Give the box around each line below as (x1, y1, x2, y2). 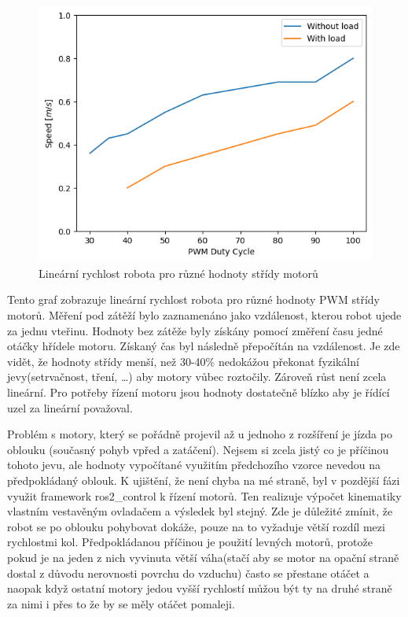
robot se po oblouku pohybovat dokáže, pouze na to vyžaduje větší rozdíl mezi (7, 518, 385, 534)
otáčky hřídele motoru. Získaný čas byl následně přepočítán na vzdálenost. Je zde (7, 338, 400, 354)
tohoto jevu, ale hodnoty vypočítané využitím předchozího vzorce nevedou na (7, 456, 380, 473)
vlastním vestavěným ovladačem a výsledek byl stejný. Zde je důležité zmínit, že (7, 503, 393, 519)
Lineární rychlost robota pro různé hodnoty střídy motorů (39, 264, 318, 281)
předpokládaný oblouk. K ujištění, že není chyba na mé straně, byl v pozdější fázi (7, 471, 400, 488)
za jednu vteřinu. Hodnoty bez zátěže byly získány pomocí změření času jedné (7, 322, 383, 338)
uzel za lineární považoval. (7, 399, 133, 416)
